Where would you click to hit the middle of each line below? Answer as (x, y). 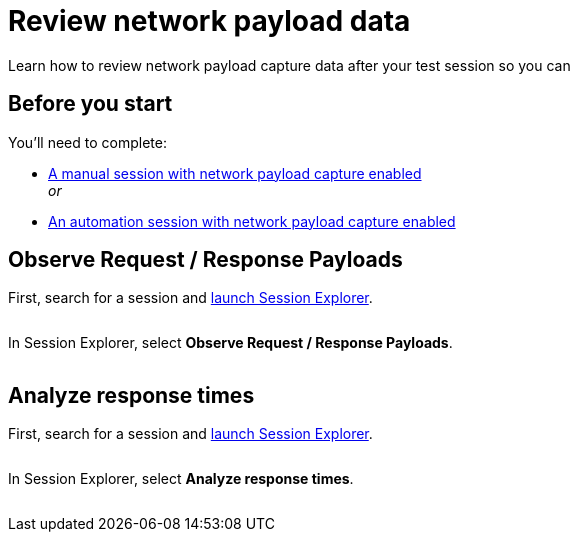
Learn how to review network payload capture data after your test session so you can (289, 65)
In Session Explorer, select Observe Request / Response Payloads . (230, 343)
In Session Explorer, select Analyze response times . (181, 479)
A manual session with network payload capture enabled (235, 173)
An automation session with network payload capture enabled (252, 221)
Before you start (90, 104)
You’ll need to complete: (87, 142)
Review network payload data (209, 21)
